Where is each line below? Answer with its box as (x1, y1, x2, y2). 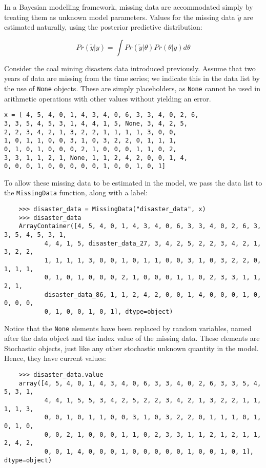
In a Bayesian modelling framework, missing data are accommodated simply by (4, 2, 253, 12)
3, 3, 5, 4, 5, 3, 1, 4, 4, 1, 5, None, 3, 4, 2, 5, (4, 119, 188, 127)
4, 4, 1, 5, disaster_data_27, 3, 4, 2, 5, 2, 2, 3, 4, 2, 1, (44, 239, 261, 247)
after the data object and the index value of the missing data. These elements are (4, 333, 260, 343)
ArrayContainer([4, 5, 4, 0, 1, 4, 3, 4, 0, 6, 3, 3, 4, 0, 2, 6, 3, (18, 222, 261, 230)
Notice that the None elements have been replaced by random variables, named (4, 322, 252, 333)
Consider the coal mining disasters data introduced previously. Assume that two (4, 63, 256, 73)
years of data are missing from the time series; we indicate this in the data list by (4, 73, 260, 84)
